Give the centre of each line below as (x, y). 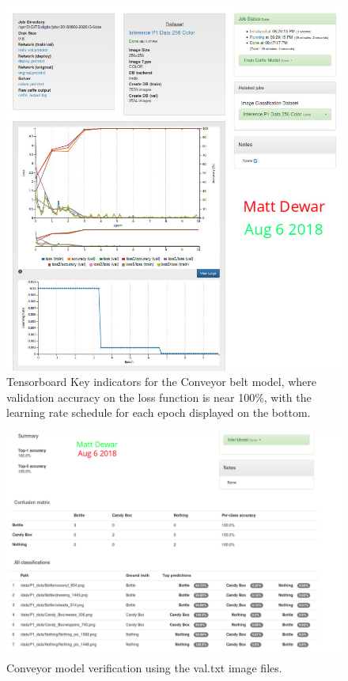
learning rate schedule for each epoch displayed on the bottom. (159, 412)
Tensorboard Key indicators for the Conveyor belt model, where (162, 382)
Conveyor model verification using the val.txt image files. (144, 667)
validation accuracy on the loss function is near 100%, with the (159, 397)
